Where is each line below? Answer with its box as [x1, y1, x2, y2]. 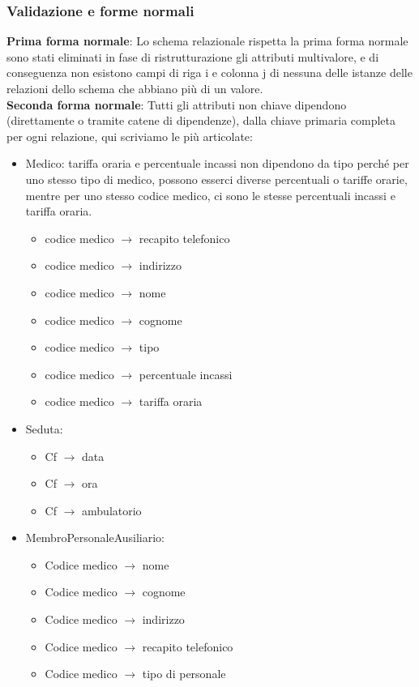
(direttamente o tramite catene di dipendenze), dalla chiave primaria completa [6, 112, 396, 129]
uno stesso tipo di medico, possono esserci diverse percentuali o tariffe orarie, [25, 170, 408, 187]
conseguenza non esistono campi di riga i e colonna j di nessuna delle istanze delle [6, 64, 413, 81]
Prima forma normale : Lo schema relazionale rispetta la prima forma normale [6, 32, 408, 49]
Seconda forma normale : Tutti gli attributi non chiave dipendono [6, 96, 347, 113]
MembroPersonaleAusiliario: [25, 529, 165, 546]
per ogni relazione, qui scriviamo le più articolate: [6, 127, 253, 144]
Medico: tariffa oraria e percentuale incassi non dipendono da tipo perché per [25, 155, 409, 172]
